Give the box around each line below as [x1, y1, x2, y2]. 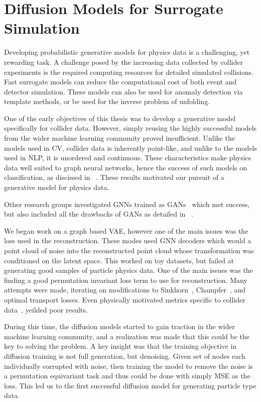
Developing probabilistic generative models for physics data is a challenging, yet [4, 47, 250, 57]
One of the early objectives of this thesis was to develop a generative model [4, 113, 236, 123]
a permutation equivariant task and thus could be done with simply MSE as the [4, 370, 250, 381]
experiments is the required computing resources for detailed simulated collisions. [4, 66, 253, 77]
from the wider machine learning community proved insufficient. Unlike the [4, 133, 235, 143]
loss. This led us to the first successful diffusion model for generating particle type [4, 380, 256, 390]
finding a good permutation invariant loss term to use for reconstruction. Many [4, 274, 247, 285]
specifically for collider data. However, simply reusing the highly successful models [4, 123, 257, 133]
